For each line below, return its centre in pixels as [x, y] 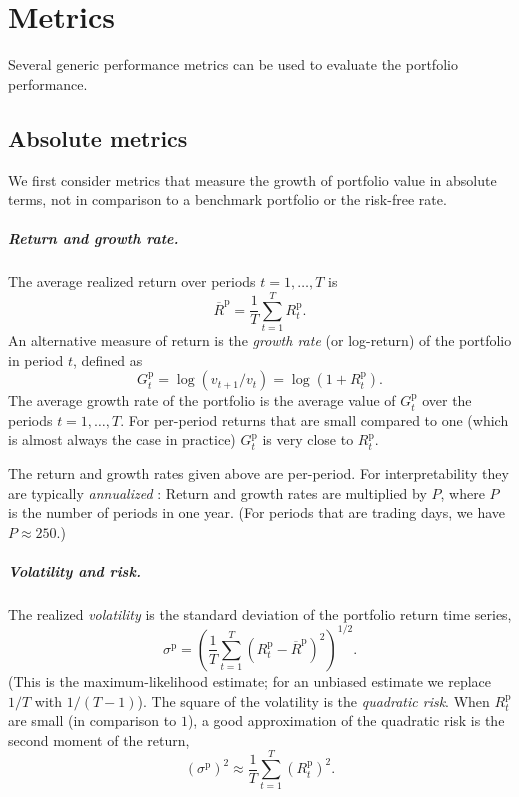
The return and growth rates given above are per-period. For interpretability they [258, 472]
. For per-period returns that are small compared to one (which [314, 419]
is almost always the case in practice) [122, 439]
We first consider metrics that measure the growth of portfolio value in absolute [252, 179]
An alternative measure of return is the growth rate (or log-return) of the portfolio [260, 339]
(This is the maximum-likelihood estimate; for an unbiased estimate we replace [250, 680]
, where [462, 492]
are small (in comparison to [92, 720]
